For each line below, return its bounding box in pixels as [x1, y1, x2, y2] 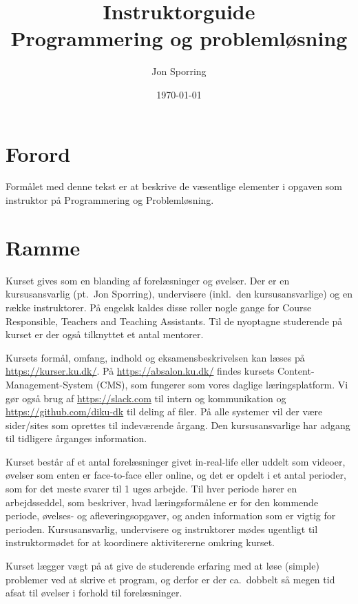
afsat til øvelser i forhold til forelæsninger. [6, 585, 182, 600]
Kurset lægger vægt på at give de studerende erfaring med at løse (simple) [6, 559, 319, 573]
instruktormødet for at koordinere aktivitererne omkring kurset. [6, 535, 275, 550]
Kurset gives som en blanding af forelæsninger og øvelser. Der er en [6, 273, 290, 287]
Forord [6, 139, 71, 167]
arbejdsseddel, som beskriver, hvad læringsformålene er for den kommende [6, 494, 319, 509]
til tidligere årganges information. [6, 431, 147, 446]
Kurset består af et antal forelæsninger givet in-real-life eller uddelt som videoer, [6, 454, 346, 468]
